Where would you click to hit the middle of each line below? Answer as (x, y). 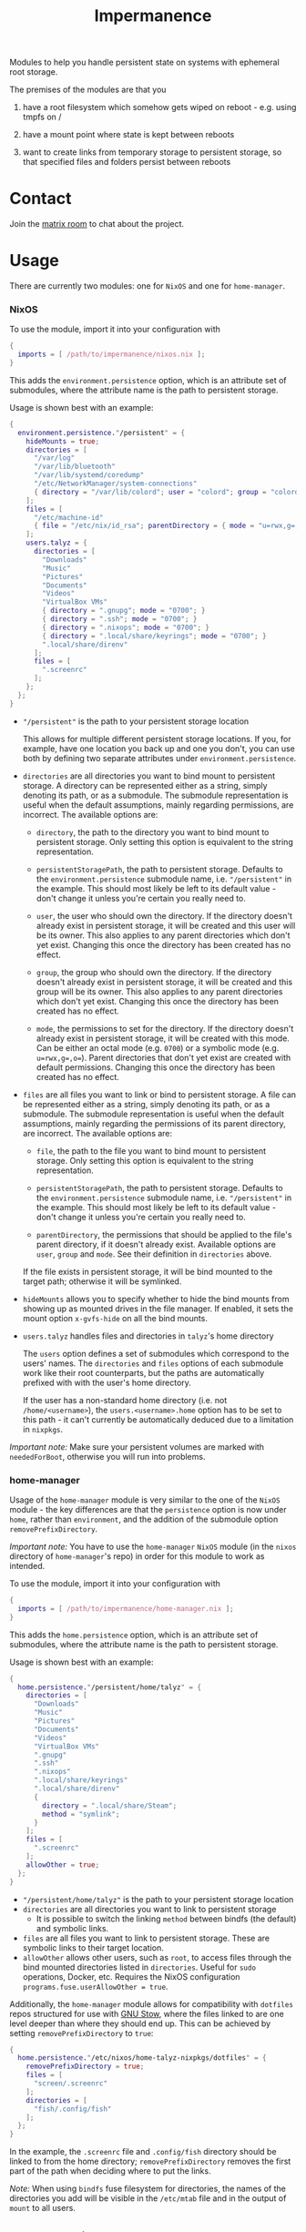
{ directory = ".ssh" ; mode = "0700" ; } (120, 619)
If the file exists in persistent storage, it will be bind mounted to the (148, 1271)
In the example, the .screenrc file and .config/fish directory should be (143, 2152)
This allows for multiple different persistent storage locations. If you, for (157, 739)
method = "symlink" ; (81, 1814)
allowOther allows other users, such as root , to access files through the (157, 1957)
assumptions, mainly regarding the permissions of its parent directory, (154, 1123)
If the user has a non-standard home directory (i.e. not (125, 1400)
